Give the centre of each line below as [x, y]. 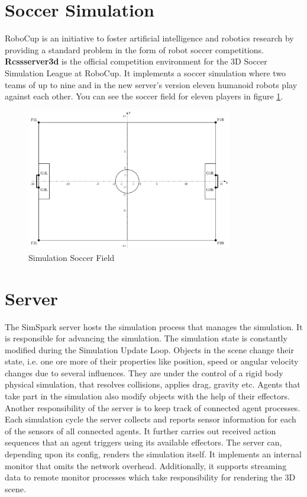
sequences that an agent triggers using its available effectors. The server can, [143, 442]
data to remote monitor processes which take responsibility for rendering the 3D [150, 477]
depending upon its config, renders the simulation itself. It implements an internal [153, 454]
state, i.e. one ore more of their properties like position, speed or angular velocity [152, 361]
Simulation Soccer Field [72, 257]
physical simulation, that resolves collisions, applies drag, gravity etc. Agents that [153, 384]
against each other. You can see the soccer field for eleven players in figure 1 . [144, 96]
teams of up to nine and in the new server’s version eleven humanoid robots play [151, 84]
